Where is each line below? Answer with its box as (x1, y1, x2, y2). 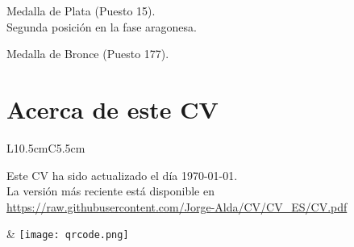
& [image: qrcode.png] (6, 225, 129, 242)
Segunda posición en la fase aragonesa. (6, 18, 197, 35)
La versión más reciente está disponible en (6, 182, 214, 199)
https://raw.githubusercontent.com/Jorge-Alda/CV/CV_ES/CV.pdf (6, 198, 348, 215)
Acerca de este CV (6, 92, 219, 125)
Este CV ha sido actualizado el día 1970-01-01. (6, 166, 238, 183)
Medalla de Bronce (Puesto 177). (6, 45, 169, 62)
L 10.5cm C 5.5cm (6, 139, 85, 156)
